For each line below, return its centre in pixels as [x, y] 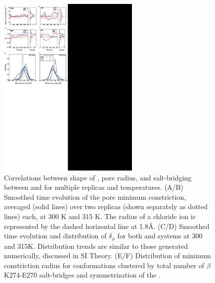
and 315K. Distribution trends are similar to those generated [96, 246]
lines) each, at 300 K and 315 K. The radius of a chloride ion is [100, 216]
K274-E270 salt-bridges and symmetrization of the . [83, 275]
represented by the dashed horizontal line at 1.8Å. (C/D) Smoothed [107, 226]
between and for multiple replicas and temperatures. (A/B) [94, 187]
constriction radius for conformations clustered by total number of [104, 265]
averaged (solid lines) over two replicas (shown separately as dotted [106, 206]
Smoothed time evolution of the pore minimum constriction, [95, 197]
